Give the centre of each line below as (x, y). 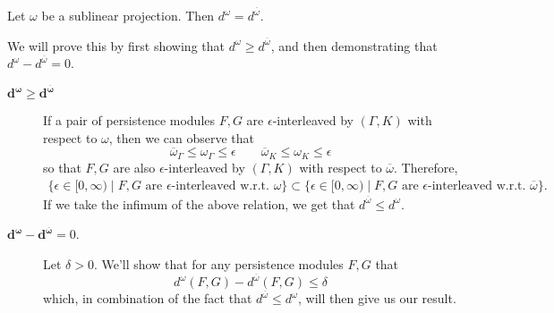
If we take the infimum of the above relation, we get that (199, 203)
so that (62, 167)
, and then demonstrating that (354, 45)
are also (134, 167)
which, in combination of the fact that (148, 298)
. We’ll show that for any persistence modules (218, 263)
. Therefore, (426, 167)
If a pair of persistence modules (129, 120)
